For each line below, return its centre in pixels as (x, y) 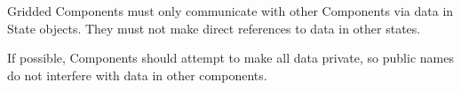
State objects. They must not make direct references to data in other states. (214, 28)
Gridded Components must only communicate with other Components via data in (230, 11)
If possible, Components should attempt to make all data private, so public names (230, 58)
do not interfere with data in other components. (137, 75)
